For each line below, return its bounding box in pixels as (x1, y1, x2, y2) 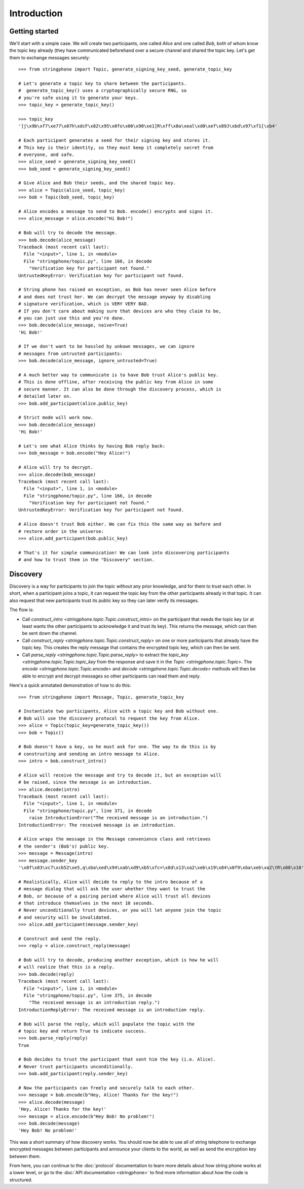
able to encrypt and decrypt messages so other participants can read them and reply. (22, 673, 201, 679)
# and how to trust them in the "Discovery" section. (18, 557, 155, 563)
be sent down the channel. (22, 630, 78, 636)
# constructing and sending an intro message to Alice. (18, 751, 160, 757)
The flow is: (9, 607, 34, 613)
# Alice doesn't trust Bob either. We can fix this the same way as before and (18, 521, 221, 527)
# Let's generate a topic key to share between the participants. (18, 81, 187, 86)
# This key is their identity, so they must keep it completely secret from (18, 145, 214, 150)
